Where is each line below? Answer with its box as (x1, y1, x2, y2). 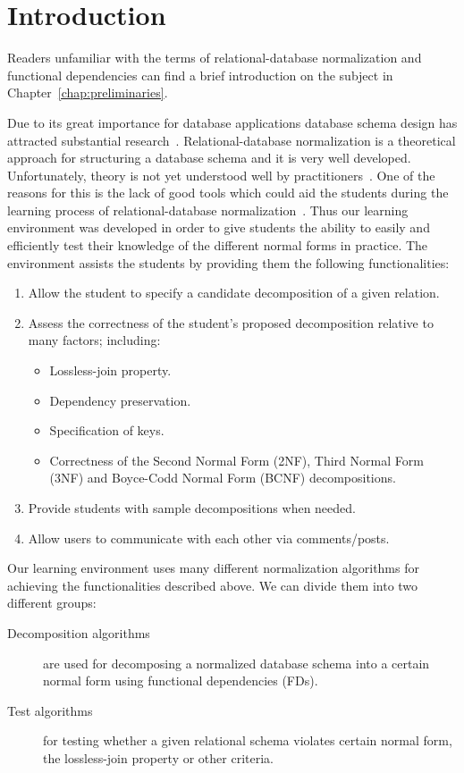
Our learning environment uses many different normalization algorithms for (7, 559, 419, 577)
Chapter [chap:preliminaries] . (7, 83, 168, 102)
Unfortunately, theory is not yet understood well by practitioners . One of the (7, 165, 435, 184)
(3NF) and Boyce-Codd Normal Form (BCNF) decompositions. (49, 468, 396, 487)
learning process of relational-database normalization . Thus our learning (7, 200, 409, 219)
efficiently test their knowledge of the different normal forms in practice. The (7, 236, 428, 255)
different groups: (7, 593, 97, 612)
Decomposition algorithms (7, 623, 150, 642)
